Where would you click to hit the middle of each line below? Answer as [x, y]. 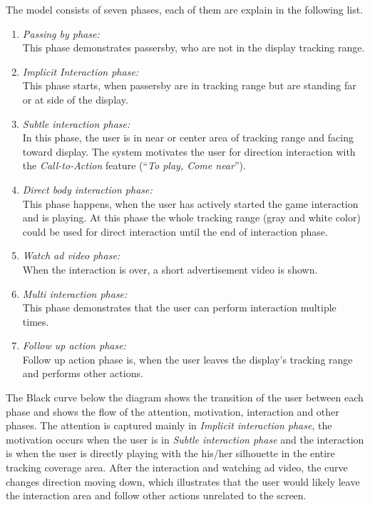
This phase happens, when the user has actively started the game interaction [190, 203]
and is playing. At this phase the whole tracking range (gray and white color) [191, 217]
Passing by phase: [61, 33]
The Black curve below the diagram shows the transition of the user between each [185, 397]
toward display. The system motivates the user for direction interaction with [189, 151]
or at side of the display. [75, 99]
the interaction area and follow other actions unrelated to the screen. [156, 495]
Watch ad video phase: [71, 255]
